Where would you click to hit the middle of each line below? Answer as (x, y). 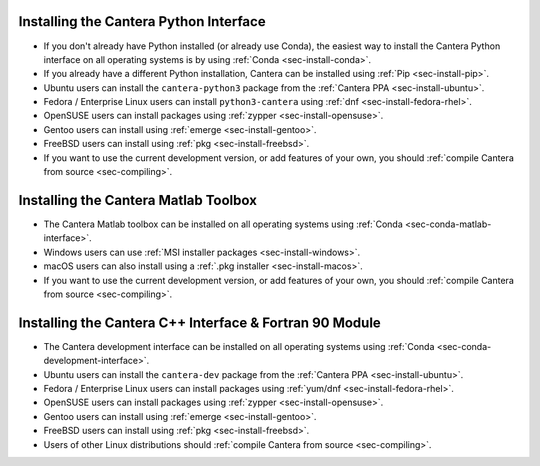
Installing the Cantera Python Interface (142, 21)
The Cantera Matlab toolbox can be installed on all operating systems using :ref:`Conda (223, 224)
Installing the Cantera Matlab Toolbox (137, 200)
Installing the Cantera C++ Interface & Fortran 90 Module (200, 322)
